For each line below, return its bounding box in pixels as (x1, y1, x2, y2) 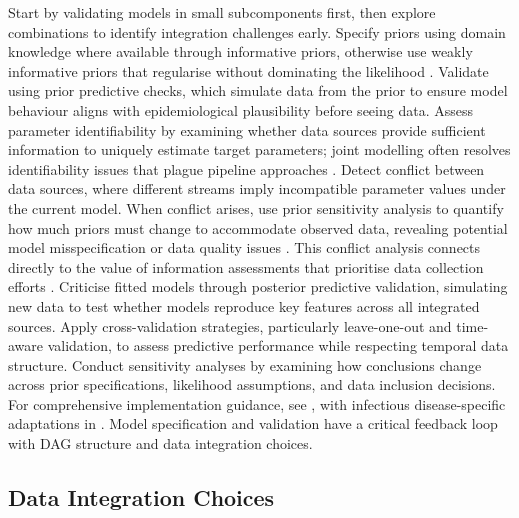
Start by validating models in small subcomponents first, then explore (8, 2, 436, 22)
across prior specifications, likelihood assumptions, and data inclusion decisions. (8, 374, 496, 395)
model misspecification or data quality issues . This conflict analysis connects (8, 237, 481, 258)
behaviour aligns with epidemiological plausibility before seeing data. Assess (8, 99, 473, 120)
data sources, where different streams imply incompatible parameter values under (8, 178, 506, 199)
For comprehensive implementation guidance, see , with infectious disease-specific (8, 393, 506, 414)
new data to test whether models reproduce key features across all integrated (8, 295, 480, 316)
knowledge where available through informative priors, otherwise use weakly (8, 41, 473, 62)
